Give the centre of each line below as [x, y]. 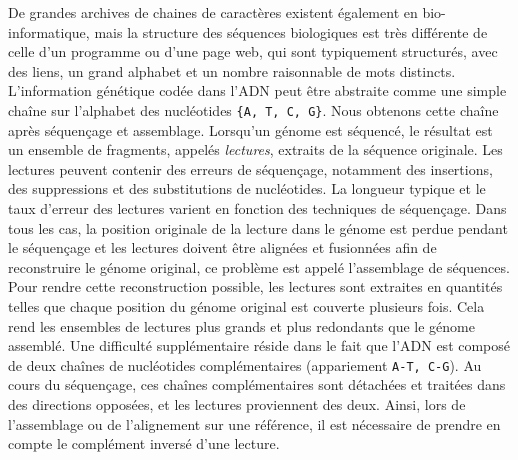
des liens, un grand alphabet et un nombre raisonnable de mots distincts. [232, 70]
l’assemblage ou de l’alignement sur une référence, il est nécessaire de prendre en [254, 423]
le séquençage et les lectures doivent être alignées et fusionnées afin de [222, 247]
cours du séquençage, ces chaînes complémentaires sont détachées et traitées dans [257, 384]
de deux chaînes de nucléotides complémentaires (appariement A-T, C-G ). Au [245, 364]
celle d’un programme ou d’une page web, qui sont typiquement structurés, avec [253, 51]
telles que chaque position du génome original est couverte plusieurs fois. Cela [246, 305]
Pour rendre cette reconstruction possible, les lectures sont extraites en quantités [255, 286]
